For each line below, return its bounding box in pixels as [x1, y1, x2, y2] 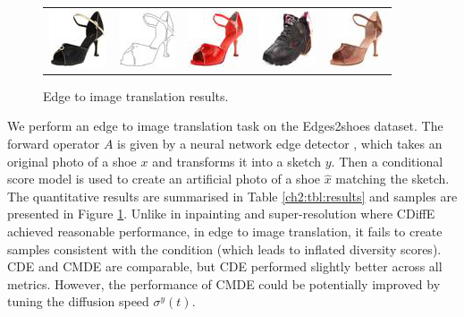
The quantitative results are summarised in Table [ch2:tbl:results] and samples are [7, 186, 458, 205]
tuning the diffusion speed [7, 292, 149, 311]
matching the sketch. [335, 169, 450, 188]
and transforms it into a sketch [152, 151, 322, 170]
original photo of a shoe [7, 151, 137, 170]
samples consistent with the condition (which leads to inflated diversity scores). [7, 239, 442, 258]
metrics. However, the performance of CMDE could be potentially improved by [7, 274, 441, 293]
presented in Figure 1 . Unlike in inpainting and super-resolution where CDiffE [7, 204, 435, 223]
